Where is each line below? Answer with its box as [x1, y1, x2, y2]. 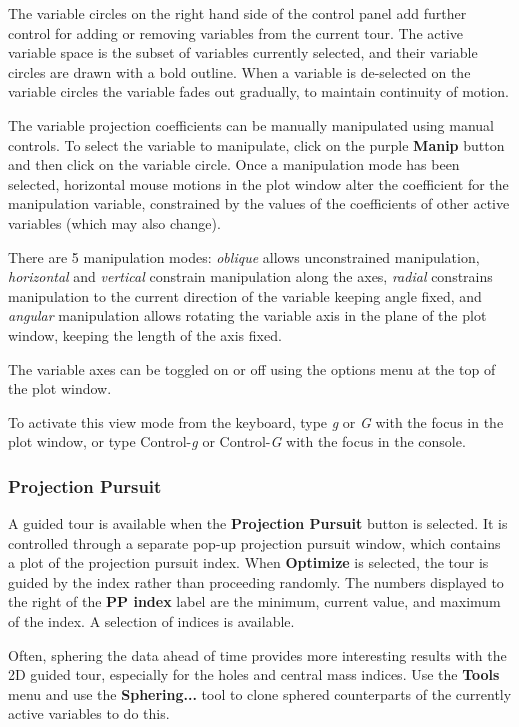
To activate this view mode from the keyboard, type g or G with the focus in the [8, 411, 504, 432]
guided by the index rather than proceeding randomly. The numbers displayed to [8, 571, 504, 592]
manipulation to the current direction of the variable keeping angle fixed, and [8, 285, 482, 306]
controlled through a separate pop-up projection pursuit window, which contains [8, 532, 501, 553]
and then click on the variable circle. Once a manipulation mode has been [8, 154, 460, 175]
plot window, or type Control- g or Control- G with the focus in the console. [8, 431, 466, 452]
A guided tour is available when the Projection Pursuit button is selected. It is [8, 513, 508, 534]
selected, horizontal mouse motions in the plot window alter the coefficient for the [8, 173, 509, 194]
